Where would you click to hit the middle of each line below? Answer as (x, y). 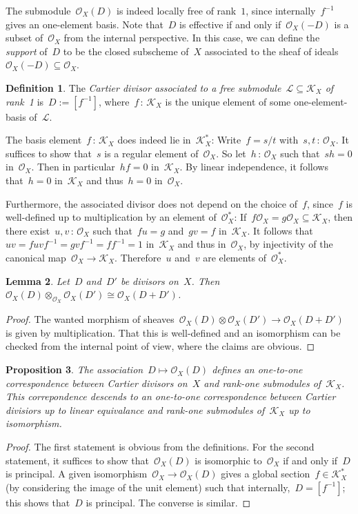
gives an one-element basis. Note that (84, 24)
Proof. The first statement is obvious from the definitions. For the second (160, 447)
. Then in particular (73, 167)
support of (27, 51)
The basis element (44, 140)
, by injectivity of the (288, 244)
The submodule (38, 10)
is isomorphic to (228, 460)
